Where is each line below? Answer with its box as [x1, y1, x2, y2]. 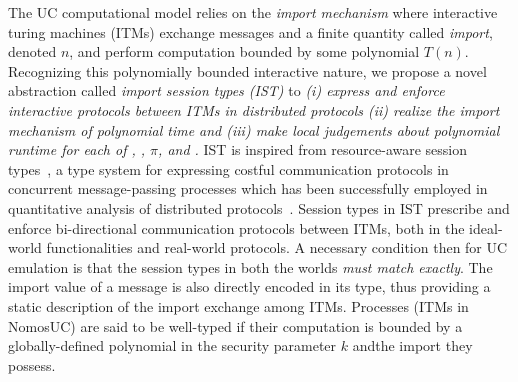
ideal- [469, 217, 503, 238]
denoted [8, 41, 57, 62]
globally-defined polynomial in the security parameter [8, 335, 337, 356]
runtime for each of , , [8, 139, 146, 160]
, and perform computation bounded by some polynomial [69, 41, 420, 62]
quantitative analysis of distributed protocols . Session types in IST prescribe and [8, 197, 510, 218]
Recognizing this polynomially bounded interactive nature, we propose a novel [8, 60, 487, 81]
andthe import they [352, 335, 473, 356]
